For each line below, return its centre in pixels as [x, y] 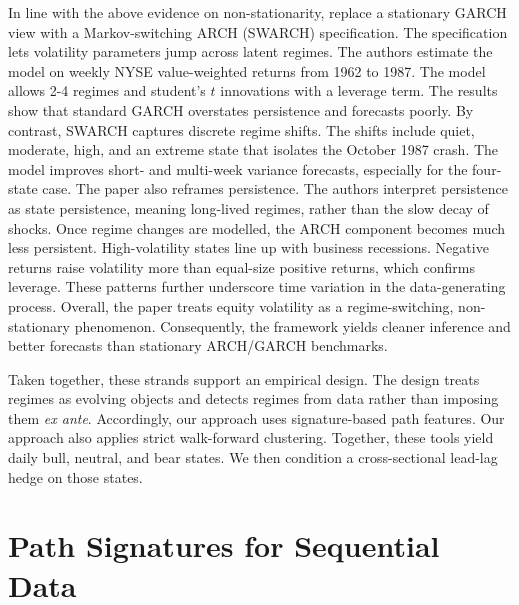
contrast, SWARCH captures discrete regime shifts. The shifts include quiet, [241, 129]
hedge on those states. [75, 476]
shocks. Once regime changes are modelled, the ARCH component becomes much [257, 227]
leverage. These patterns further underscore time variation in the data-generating [257, 286]
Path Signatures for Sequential [224, 545]
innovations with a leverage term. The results [359, 90]
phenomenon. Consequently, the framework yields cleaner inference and [292, 325]
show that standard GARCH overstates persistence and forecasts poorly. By [241, 109]
